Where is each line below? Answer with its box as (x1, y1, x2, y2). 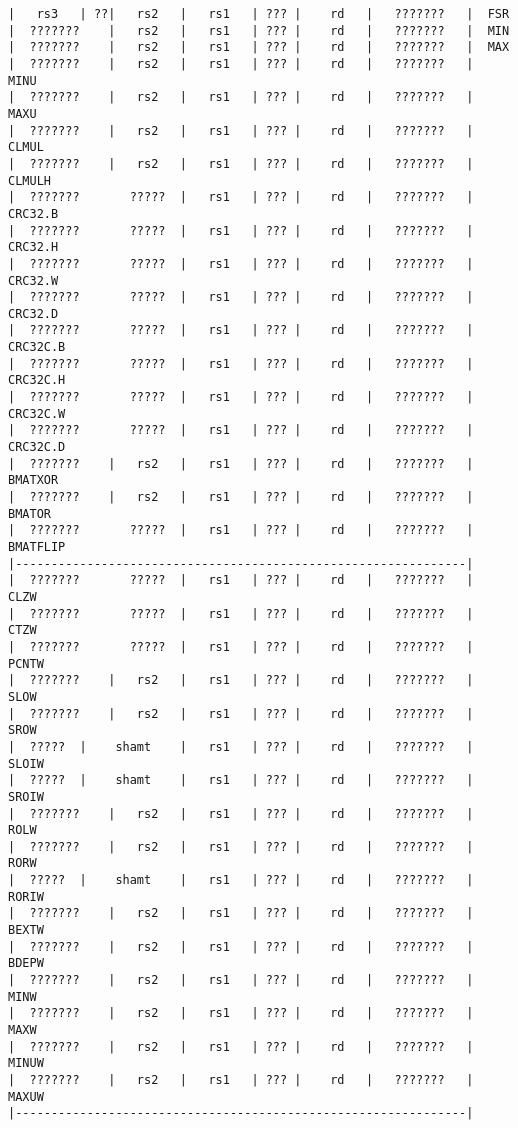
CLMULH (8, 173, 51, 188)
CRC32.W (8, 273, 59, 288)
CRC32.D (8, 306, 59, 321)
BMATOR (8, 506, 51, 521)
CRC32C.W (8, 406, 66, 421)
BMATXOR (8, 473, 59, 488)
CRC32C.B (8, 340, 66, 355)
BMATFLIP (8, 540, 66, 554)
